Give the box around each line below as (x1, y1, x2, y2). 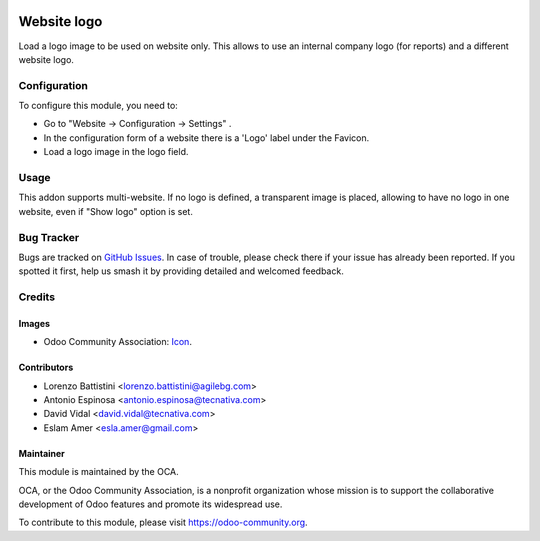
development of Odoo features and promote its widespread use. (18, 498, 283, 510)
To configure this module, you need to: (18, 100, 179, 112)
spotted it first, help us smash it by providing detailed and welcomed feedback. (18, 265, 344, 277)
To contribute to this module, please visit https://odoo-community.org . (18, 516, 309, 529)
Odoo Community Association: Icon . (43, 336, 192, 348)
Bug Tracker (18, 230, 80, 244)
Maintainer (18, 447, 65, 459)
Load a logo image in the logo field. (43, 146, 189, 158)
